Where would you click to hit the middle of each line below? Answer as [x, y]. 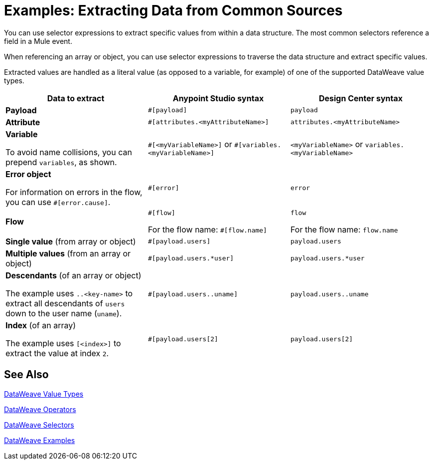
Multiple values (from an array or [68, 253]
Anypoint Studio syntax [218, 98]
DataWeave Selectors [39, 425]
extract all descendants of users [65, 303]
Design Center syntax [361, 98]
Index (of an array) [41, 325]
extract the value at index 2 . [57, 353]
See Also [26, 375]
